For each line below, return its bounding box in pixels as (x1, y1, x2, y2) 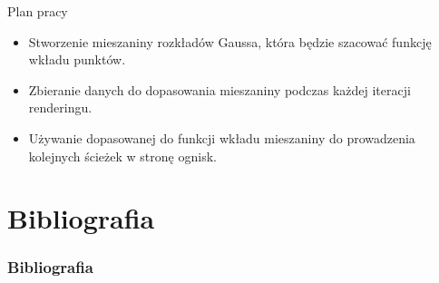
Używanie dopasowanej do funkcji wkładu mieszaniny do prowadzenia (28, 128, 415, 147)
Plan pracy (7, 2, 68, 20)
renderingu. (28, 98, 93, 117)
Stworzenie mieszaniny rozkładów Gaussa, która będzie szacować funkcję (28, 32, 432, 51)
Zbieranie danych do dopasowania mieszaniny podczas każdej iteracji (28, 80, 411, 99)
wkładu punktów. (28, 50, 126, 69)
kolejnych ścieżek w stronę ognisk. (28, 146, 217, 165)
